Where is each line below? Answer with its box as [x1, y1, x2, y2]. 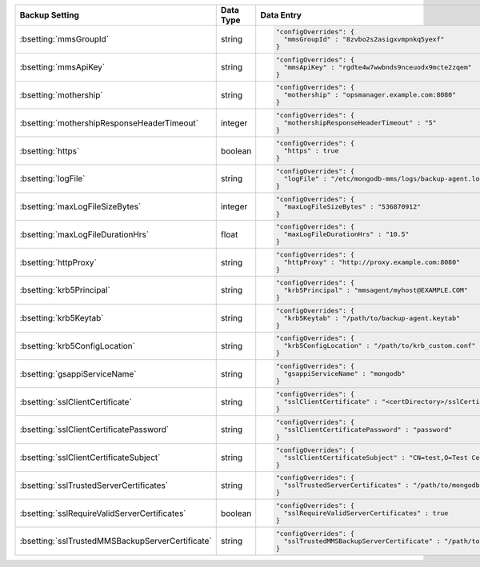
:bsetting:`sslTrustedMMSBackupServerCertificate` [19, 536, 212, 547]
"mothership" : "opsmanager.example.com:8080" [283, 90, 457, 99]
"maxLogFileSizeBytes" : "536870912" [283, 202, 422, 211]
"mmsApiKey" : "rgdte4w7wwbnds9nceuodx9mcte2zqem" [283, 62, 472, 71]
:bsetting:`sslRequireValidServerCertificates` [19, 508, 187, 519]
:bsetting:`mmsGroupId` [19, 34, 110, 45]
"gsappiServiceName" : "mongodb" [283, 369, 406, 378]
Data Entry [260, 10, 302, 20]
